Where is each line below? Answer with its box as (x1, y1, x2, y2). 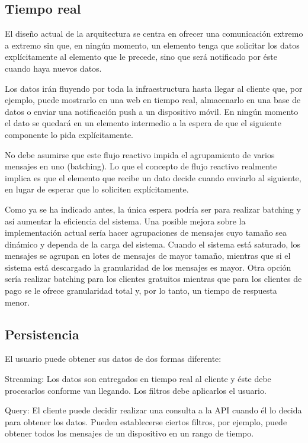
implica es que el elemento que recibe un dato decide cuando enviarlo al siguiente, (5, 171, 301, 184)
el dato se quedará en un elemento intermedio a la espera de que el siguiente (5, 117, 281, 129)
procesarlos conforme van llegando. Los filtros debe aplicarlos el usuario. (5, 384, 267, 396)
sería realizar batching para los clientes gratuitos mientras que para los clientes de (5, 272, 302, 285)
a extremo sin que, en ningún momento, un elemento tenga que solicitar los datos (5, 38, 300, 51)
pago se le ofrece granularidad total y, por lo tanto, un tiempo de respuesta (5, 284, 277, 297)
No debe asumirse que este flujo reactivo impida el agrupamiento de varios (5, 148, 275, 160)
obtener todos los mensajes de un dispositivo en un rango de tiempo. (5, 427, 254, 439)
